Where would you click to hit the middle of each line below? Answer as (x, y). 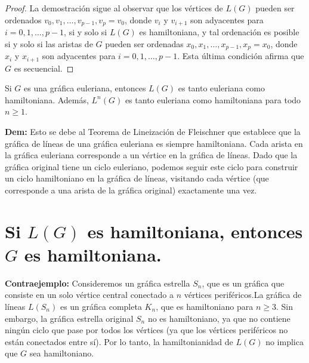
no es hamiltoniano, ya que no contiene (219, 318)
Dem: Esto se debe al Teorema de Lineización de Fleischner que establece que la (153, 131)
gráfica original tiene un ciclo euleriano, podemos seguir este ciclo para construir (152, 166)
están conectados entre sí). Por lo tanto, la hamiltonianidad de (119, 341)
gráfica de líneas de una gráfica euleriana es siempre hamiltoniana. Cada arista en (154, 143)
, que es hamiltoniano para (205, 306)
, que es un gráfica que (243, 283)
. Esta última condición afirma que (241, 56)
